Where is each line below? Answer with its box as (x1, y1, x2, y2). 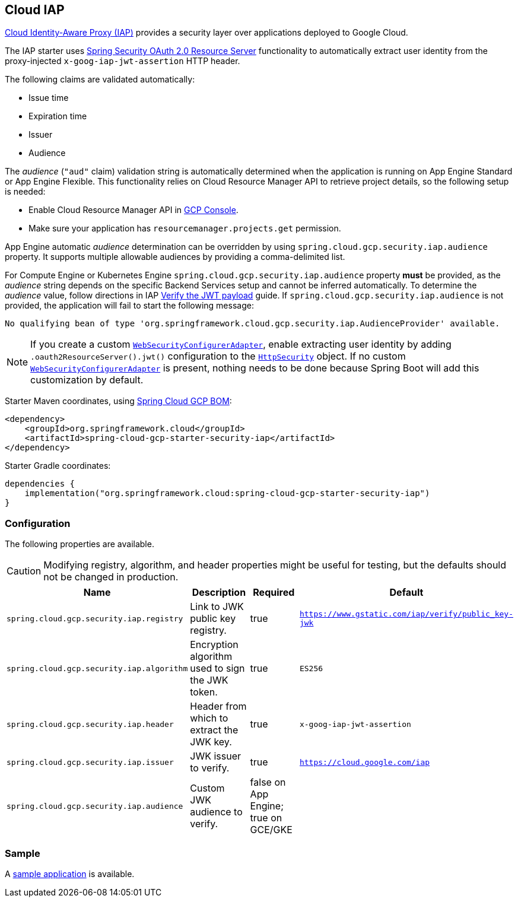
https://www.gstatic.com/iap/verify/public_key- (299, 609, 513, 619)
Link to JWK (190, 601, 244, 613)
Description (192, 586, 246, 599)
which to (190, 712, 228, 725)
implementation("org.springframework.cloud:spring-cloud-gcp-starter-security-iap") (24, 488, 430, 498)
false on (250, 776, 286, 789)
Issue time (28, 93, 69, 103)
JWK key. (190, 736, 232, 748)
